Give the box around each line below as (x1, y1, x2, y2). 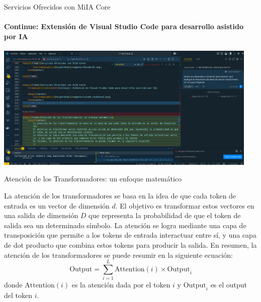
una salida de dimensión (4, 210, 78, 221)
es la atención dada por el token (71, 279, 170, 290)
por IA (4, 31, 28, 41)
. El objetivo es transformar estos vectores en (115, 200, 254, 211)
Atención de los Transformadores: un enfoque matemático (4, 173, 182, 184)
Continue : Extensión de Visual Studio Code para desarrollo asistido (4, 21, 243, 32)
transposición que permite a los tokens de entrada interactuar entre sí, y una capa (4, 230, 256, 240)
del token (4, 290, 32, 300)
